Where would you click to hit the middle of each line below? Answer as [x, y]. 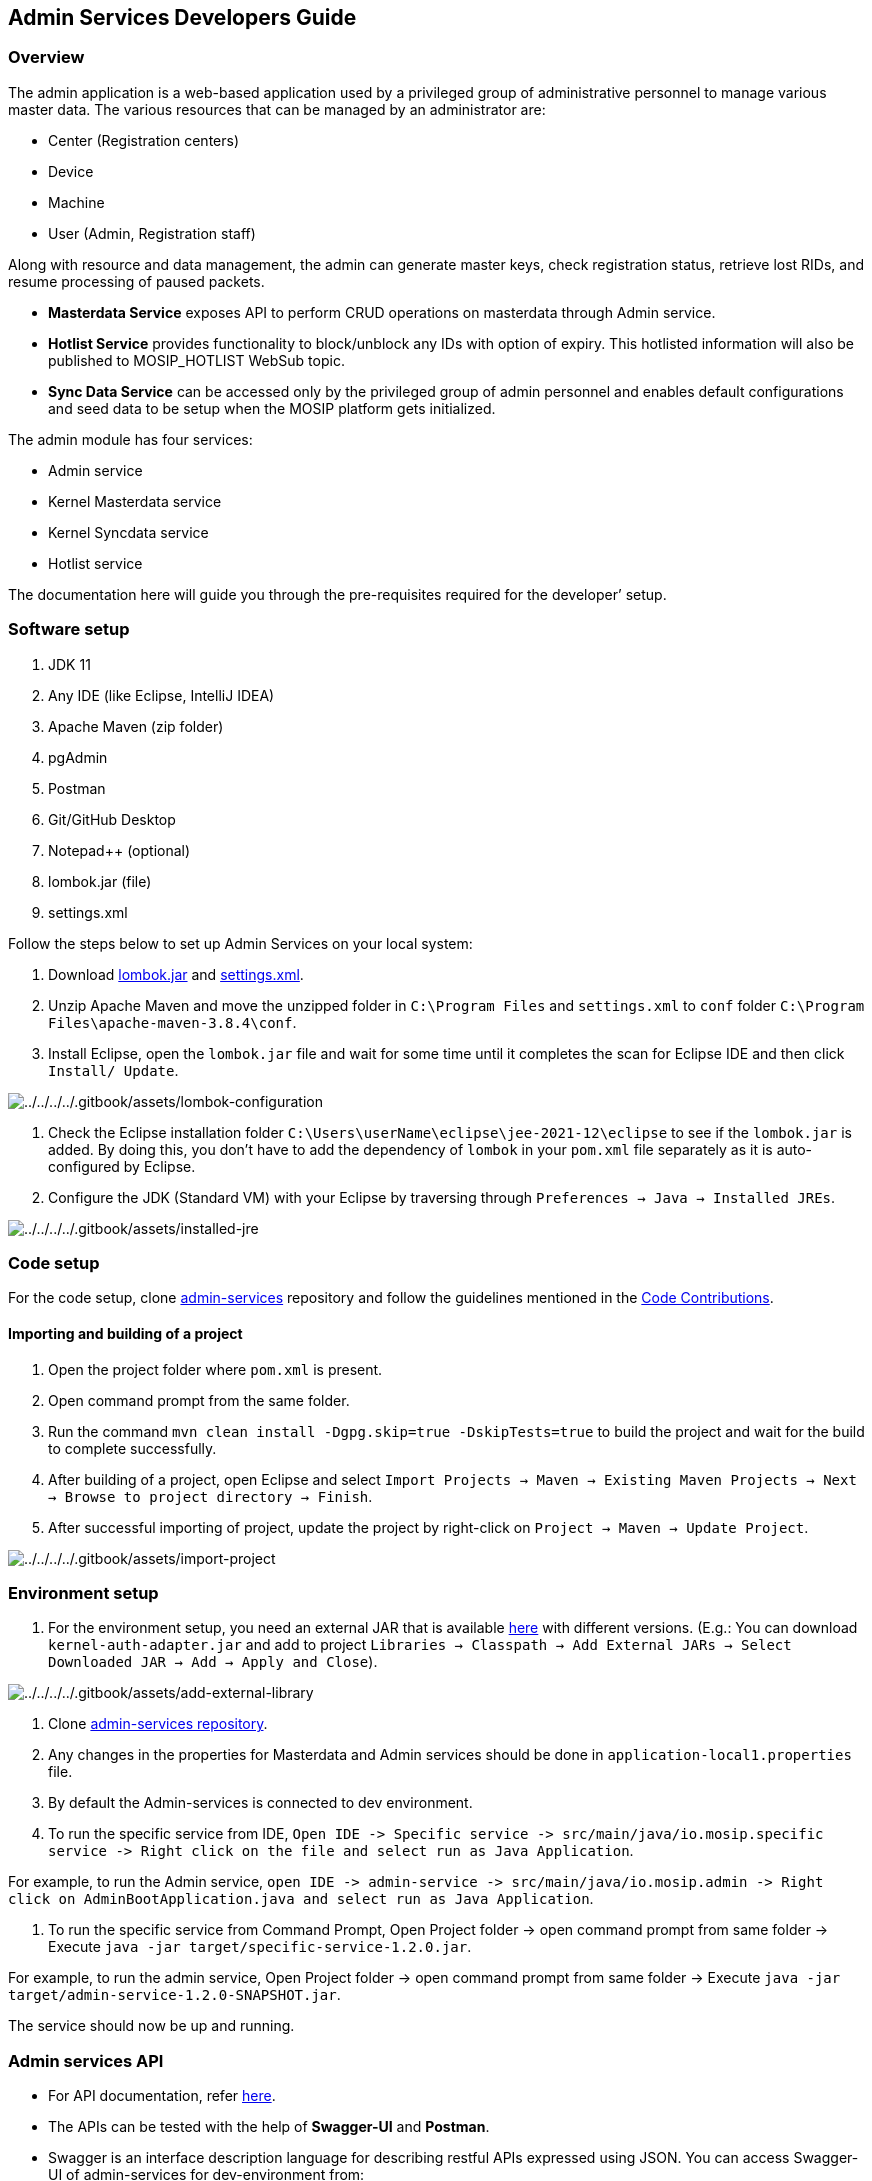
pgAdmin [78, 757]
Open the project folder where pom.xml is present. [215, 1369]
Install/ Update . [113, 1070]
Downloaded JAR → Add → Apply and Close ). [213, 1662]
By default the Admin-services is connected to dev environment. [260, 1803]
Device [71, 171]
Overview [46, 57]
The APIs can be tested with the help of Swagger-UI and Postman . [269, 2127]
